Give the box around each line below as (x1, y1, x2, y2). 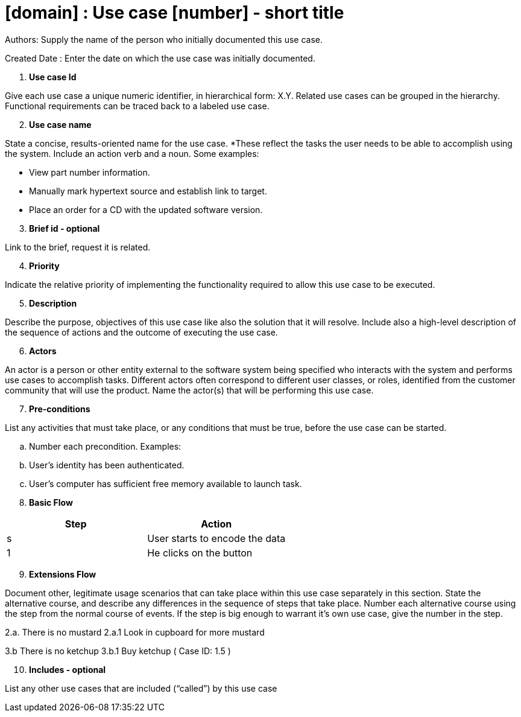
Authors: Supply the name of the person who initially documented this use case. (5, 34, 323, 45)
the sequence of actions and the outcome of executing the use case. (5, 327, 278, 337)
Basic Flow (29, 497, 73, 508)
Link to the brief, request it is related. (5, 241, 151, 252)
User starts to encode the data (147, 532, 286, 544)
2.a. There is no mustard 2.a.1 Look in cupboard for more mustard (5, 626, 265, 637)
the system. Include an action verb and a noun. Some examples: (5, 148, 259, 159)
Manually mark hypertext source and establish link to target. (29, 185, 267, 196)
